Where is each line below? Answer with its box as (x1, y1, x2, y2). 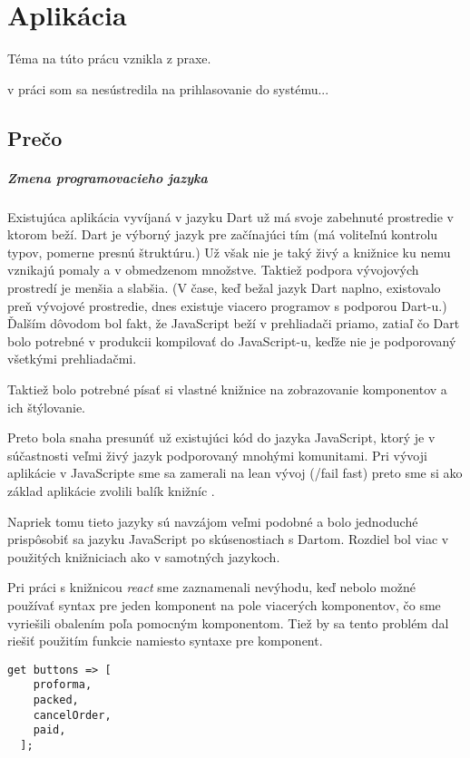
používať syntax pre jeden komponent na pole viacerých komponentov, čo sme (7, 595, 441, 614)
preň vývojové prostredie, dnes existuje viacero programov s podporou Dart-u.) (7, 296, 447, 315)
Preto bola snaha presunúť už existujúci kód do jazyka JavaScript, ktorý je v (7, 428, 436, 447)
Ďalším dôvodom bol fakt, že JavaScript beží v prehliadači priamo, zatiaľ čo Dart (7, 314, 460, 333)
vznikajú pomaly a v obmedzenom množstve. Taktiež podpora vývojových (7, 260, 419, 279)
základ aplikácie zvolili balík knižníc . (7, 481, 215, 500)
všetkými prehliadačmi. (7, 349, 137, 368)
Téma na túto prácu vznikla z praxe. (7, 49, 211, 68)
